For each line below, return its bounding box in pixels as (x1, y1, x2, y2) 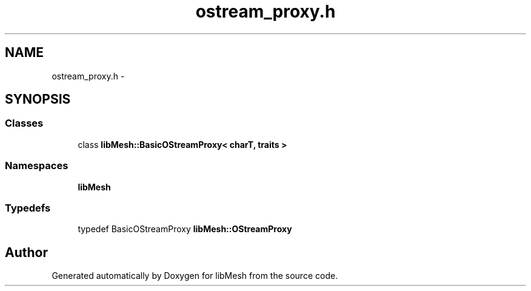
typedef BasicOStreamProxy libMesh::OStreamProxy (78, 224, 292, 235)
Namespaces (5, 159, 68, 172)
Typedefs (5, 201, 51, 214)
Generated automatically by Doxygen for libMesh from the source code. (52, 270, 338, 281)
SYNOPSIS (5, 92, 71, 107)
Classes (5, 117, 44, 130)
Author (5, 244, 48, 260)
